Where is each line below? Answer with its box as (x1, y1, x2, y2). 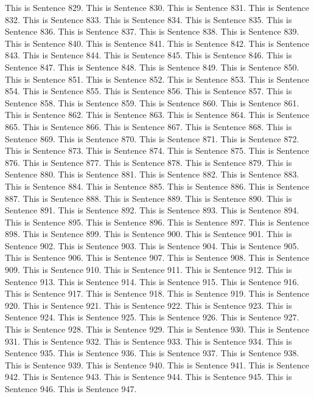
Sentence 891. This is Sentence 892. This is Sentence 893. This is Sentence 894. (5, 204, 299, 216)
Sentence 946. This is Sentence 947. (5, 382, 137, 395)
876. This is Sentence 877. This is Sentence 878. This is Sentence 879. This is (5, 156, 292, 168)
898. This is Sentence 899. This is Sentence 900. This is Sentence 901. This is (5, 227, 292, 240)
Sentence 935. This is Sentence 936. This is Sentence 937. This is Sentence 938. (5, 347, 299, 359)
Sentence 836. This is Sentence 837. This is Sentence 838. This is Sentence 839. (5, 25, 299, 38)
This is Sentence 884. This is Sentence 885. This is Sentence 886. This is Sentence (5, 179, 309, 192)
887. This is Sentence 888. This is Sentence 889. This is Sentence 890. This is (5, 192, 292, 204)
